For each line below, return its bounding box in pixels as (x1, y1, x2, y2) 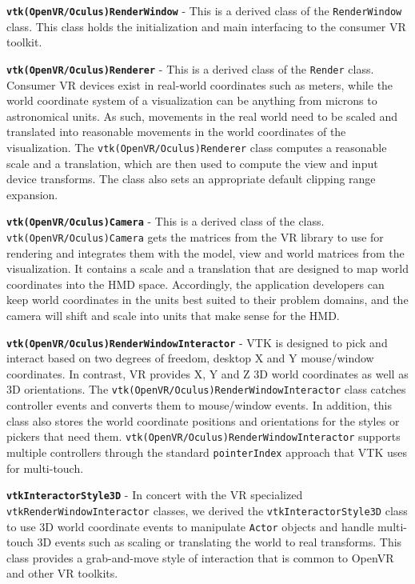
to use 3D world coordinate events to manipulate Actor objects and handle (6, 518, 374, 534)
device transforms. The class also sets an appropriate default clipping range (6, 170, 376, 187)
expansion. (6, 186, 58, 202)
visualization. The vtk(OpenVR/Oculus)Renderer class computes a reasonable (6, 138, 387, 155)
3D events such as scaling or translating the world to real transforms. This (37, 534, 402, 550)
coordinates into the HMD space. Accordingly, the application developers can (6, 275, 385, 292)
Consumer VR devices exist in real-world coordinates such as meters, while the (6, 76, 393, 93)
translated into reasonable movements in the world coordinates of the (6, 123, 346, 140)
